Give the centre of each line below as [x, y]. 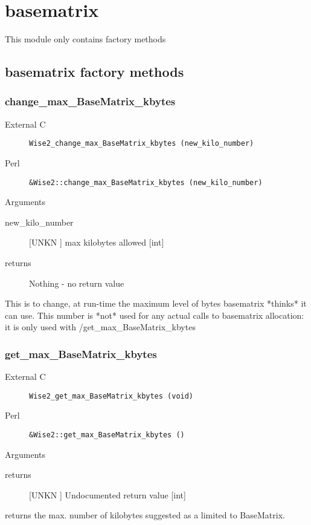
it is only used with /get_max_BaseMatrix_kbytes [100, 327]
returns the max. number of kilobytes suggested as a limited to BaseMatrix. [145, 515]
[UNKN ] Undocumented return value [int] [107, 494]
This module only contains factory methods [85, 39]
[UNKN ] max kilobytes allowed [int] [97, 242]
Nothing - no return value [77, 283]
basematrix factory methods [95, 72]
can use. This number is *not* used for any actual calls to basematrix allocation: [155, 315]
